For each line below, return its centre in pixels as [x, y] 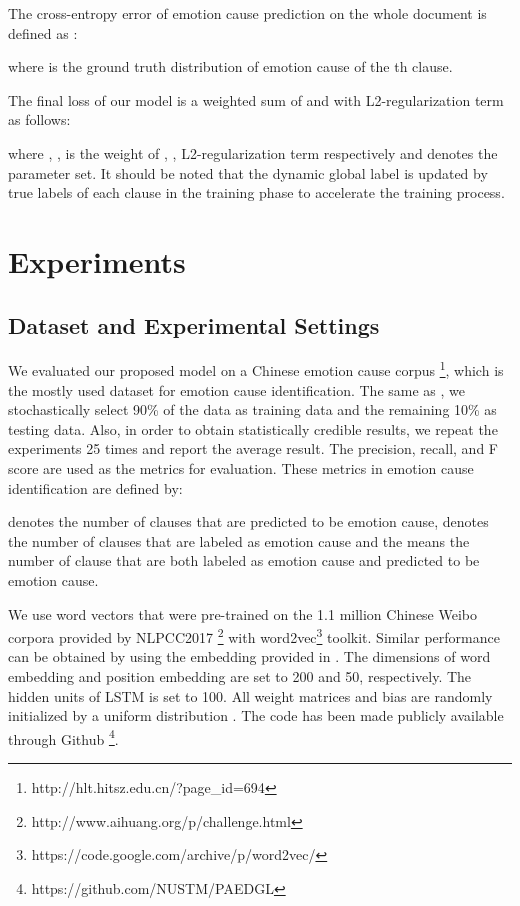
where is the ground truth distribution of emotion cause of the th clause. [230, 66]
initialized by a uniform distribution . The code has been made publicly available [256, 715]
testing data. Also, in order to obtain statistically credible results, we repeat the [253, 428]
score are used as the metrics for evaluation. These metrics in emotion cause [241, 467]
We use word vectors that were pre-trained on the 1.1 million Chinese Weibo [243, 613]
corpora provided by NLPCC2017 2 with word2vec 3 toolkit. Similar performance [254, 635]
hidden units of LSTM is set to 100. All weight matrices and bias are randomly [250, 695]
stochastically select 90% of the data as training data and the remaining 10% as [252, 409]
